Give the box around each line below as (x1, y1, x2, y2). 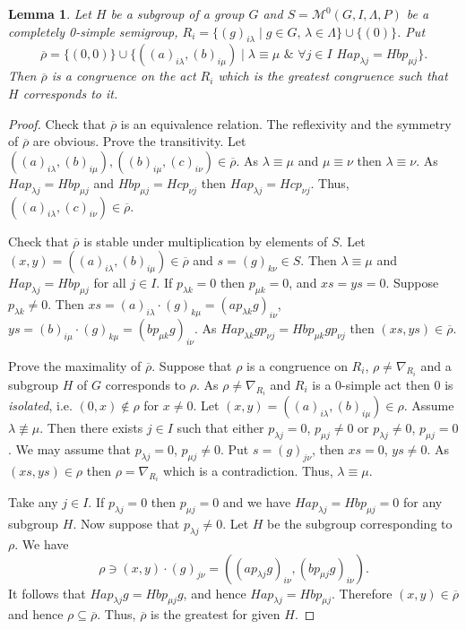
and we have (222, 493, 291, 512)
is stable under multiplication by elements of (83, 231, 328, 250)
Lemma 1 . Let (8, 4, 91, 22)
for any (402, 493, 443, 512)
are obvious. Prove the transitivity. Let (32, 132, 246, 151)
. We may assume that (8, 440, 132, 459)
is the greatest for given (151, 605, 280, 624)
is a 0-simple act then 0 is (312, 375, 453, 393)
